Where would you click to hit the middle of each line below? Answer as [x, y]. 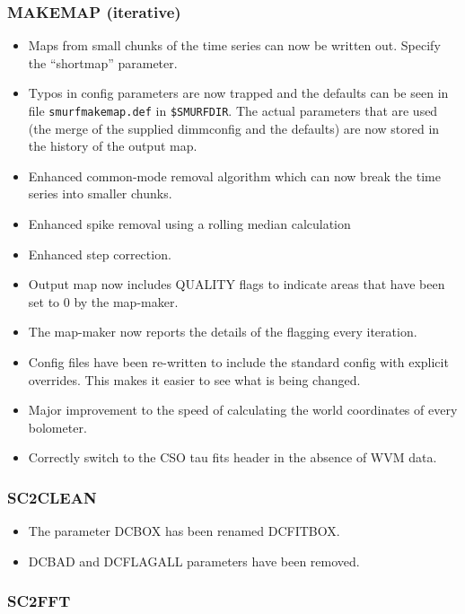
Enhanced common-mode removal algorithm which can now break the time [234, 175]
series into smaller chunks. [100, 193]
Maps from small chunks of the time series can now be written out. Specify [234, 45]
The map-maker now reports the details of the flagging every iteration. [223, 332]
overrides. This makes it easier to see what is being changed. [194, 379]
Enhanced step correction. [100, 254]
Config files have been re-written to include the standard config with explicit [238, 362]
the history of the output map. [113, 146]
